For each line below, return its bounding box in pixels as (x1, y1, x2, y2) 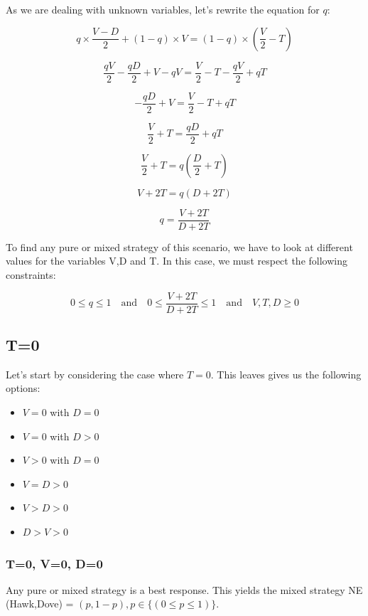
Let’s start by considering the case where (6, 366, 184, 381)
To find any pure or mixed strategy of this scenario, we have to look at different (6, 239, 353, 254)
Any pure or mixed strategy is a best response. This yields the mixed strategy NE (6, 582, 363, 597)
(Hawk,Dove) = (6, 596, 74, 611)
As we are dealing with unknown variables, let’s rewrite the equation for (6, 2, 320, 16)
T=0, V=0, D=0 (6, 554, 103, 572)
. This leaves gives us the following (210, 366, 362, 381)
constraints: (6, 267, 56, 282)
